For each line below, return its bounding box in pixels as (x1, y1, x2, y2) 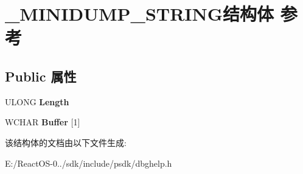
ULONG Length (5, 95, 69, 108)
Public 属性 (5, 66, 77, 85)
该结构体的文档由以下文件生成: (5, 136, 127, 148)
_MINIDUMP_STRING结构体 (5, 1, 274, 26)
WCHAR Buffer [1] (5, 116, 80, 128)
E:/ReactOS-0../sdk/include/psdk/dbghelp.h (5, 156, 172, 169)
